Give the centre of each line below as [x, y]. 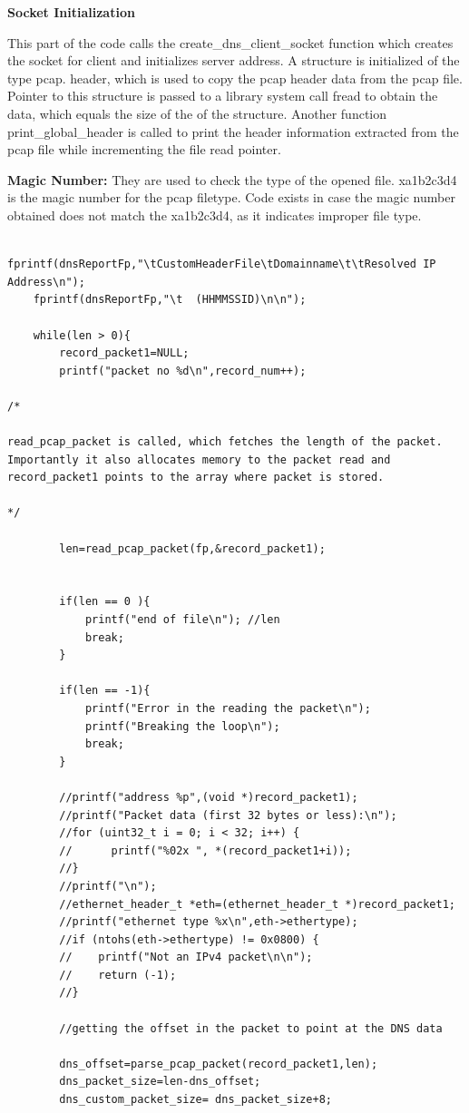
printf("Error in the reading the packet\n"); [228, 708]
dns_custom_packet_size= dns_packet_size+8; [195, 1100]
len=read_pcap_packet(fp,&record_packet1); [192, 548]
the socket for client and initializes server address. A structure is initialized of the [234, 60]
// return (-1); [118, 975]
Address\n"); [46, 282]
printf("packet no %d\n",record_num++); [183, 371]
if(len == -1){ [105, 691]
